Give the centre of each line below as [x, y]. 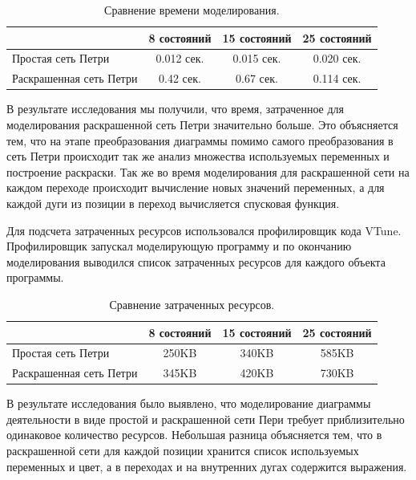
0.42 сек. [180, 78]
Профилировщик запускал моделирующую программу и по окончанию [179, 246]
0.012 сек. [180, 58]
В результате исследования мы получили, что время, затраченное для [176, 109]
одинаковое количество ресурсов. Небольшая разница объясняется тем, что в [194, 435]
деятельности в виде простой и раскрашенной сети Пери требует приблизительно [206, 419]
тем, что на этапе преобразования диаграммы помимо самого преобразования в [200, 140]
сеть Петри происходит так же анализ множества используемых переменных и [198, 156]
